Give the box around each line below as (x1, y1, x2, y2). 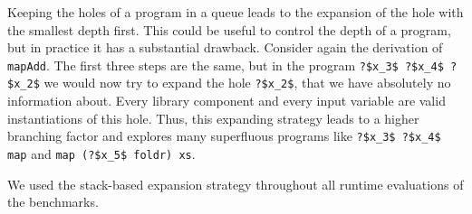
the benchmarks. (7, 192, 99, 211)
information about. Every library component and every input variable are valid (7, 91, 446, 110)
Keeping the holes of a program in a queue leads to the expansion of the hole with (7, 3, 464, 21)
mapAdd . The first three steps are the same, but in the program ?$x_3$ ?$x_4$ (7, 55, 444, 74)
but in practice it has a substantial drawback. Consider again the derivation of (7, 38, 443, 57)
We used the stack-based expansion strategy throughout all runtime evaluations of (7, 174, 464, 193)
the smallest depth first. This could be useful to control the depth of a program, (7, 20, 451, 39)
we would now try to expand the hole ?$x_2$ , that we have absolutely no (43, 73, 451, 92)
